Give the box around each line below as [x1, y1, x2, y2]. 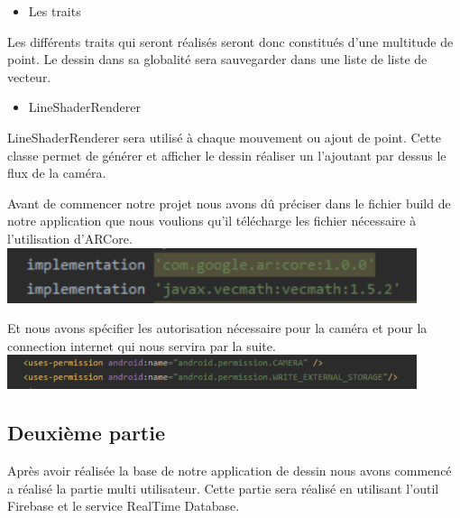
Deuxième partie [7, 419, 166, 447]
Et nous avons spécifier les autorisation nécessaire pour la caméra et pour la [7, 319, 428, 338]
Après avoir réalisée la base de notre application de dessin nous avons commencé [7, 461, 452, 480]
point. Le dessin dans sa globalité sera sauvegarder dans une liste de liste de [7, 50, 428, 69]
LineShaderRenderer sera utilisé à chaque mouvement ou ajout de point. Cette [7, 127, 441, 146]
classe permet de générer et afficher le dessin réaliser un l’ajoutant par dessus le [7, 145, 446, 164]
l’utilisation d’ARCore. [7, 228, 133, 247]
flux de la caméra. [7, 163, 106, 182]
